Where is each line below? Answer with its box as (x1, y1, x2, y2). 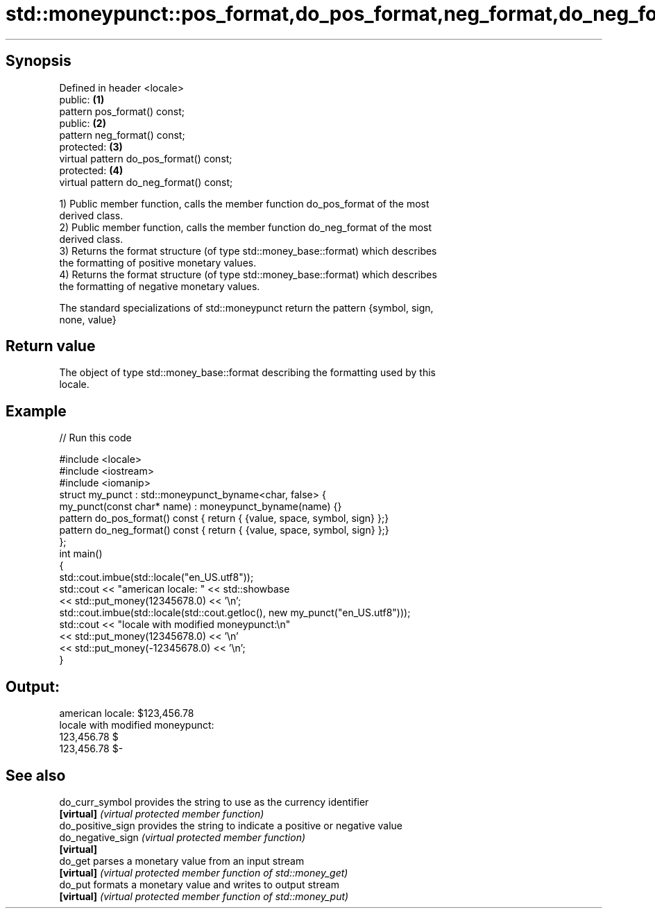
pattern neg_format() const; (59, 128, 185, 141)
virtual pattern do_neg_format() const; (59, 176, 233, 188)
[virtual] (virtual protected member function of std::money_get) (59, 866, 348, 879)
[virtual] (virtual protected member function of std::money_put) (59, 890, 349, 902)
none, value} (59, 313, 117, 325)
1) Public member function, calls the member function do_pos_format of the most (59, 197, 429, 210)
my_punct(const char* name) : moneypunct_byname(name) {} (59, 500, 342, 513)
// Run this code (59, 432, 132, 444)
